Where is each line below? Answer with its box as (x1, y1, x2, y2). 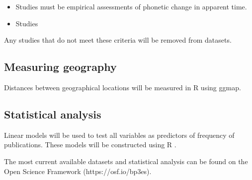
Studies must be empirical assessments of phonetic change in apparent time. (15, 1, 247, 11)
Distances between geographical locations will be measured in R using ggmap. (4, 82, 241, 92)
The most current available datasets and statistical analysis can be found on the (4, 156, 248, 166)
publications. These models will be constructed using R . (4, 139, 176, 150)
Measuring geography (4, 59, 117, 74)
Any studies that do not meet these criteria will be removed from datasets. (4, 35, 232, 45)
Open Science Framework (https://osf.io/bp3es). (4, 166, 152, 176)
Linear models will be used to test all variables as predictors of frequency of (4, 129, 235, 140)
